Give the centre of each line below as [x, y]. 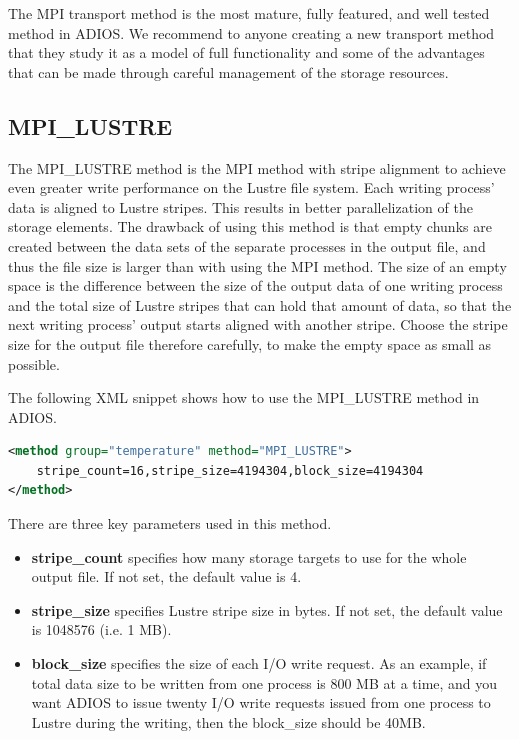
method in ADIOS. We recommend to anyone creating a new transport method [251, 32]
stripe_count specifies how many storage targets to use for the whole [249, 556]
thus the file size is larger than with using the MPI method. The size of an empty [257, 265]
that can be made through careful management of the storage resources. [228, 71]
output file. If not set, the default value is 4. [166, 576]
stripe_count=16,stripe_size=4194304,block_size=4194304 [230, 470]
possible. [34, 363]
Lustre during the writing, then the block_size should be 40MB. [228, 721]
